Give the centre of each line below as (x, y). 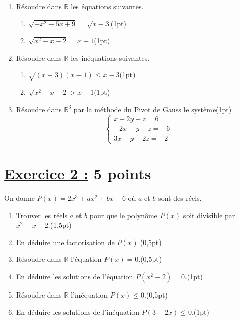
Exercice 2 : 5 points (78, 173)
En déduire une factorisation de (65, 242)
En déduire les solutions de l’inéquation (78, 312)
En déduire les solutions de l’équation (75, 276)
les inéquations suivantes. (110, 57)
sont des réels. (180, 198)
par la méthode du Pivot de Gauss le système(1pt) (153, 109)
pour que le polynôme (123, 215)
